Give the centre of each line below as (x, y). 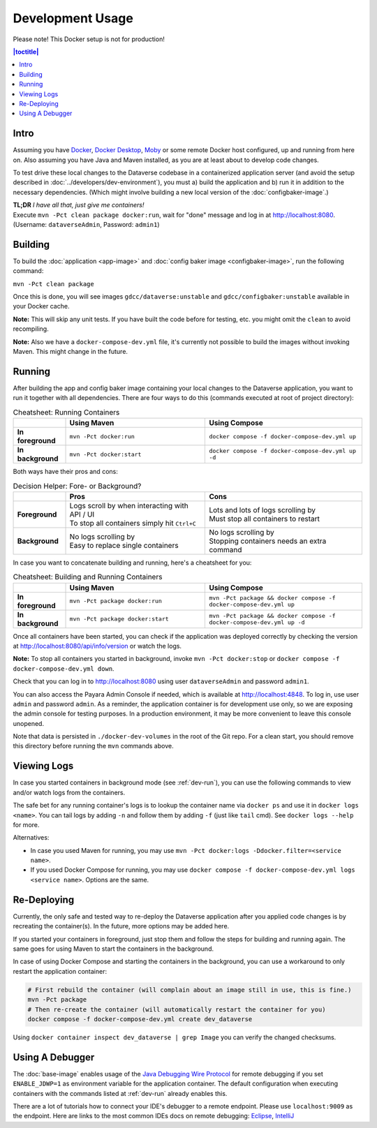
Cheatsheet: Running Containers (66, 412)
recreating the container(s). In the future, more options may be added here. (121, 926)
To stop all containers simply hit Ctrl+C (133, 523)
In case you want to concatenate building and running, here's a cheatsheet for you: (132, 563)
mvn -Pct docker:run (102, 436)
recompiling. (31, 329)
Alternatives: (31, 838)
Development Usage (73, 18)
